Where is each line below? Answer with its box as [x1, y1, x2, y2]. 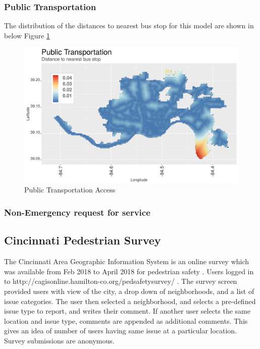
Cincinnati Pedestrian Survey [4, 232, 161, 248]
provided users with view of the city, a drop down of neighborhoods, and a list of [4, 285, 254, 296]
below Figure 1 [4, 30, 50, 40]
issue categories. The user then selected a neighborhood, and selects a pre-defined [4, 295, 256, 306]
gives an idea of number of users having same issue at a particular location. [4, 325, 237, 336]
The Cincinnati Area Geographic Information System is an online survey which [4, 256, 249, 267]
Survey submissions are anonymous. [4, 335, 115, 345]
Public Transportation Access [24, 184, 116, 195]
